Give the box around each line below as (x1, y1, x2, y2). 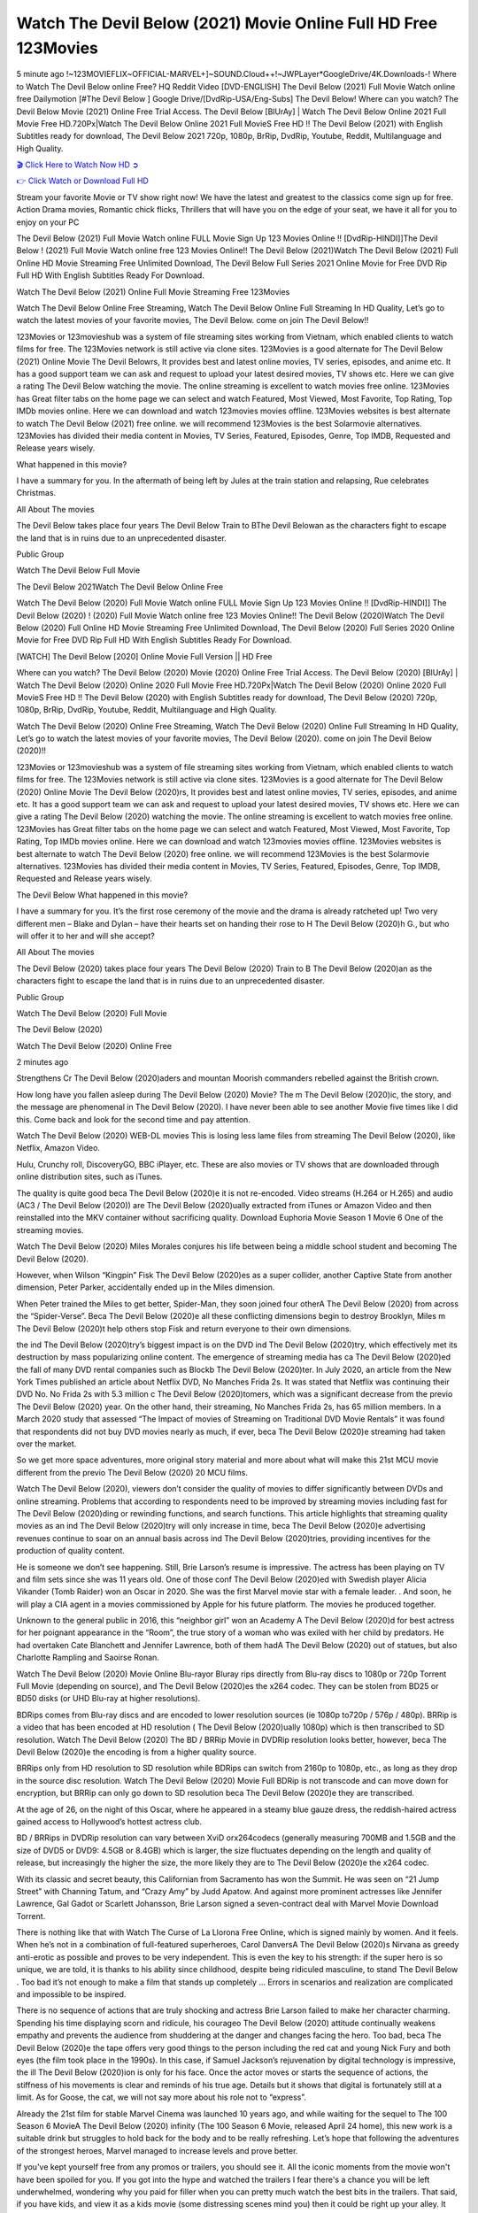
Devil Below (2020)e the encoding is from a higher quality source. (16, 1746, 257, 1757)
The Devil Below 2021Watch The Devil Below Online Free (16, 581, 224, 592)
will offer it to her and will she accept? (16, 930, 155, 941)
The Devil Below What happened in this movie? (16, 890, 189, 900)
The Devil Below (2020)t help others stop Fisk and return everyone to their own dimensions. (16, 1323, 352, 1334)
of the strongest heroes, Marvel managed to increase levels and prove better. (16, 2145, 298, 2155)
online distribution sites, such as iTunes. (16, 1171, 163, 1182)
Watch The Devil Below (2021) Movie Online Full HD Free (16, 13, 438, 33)
